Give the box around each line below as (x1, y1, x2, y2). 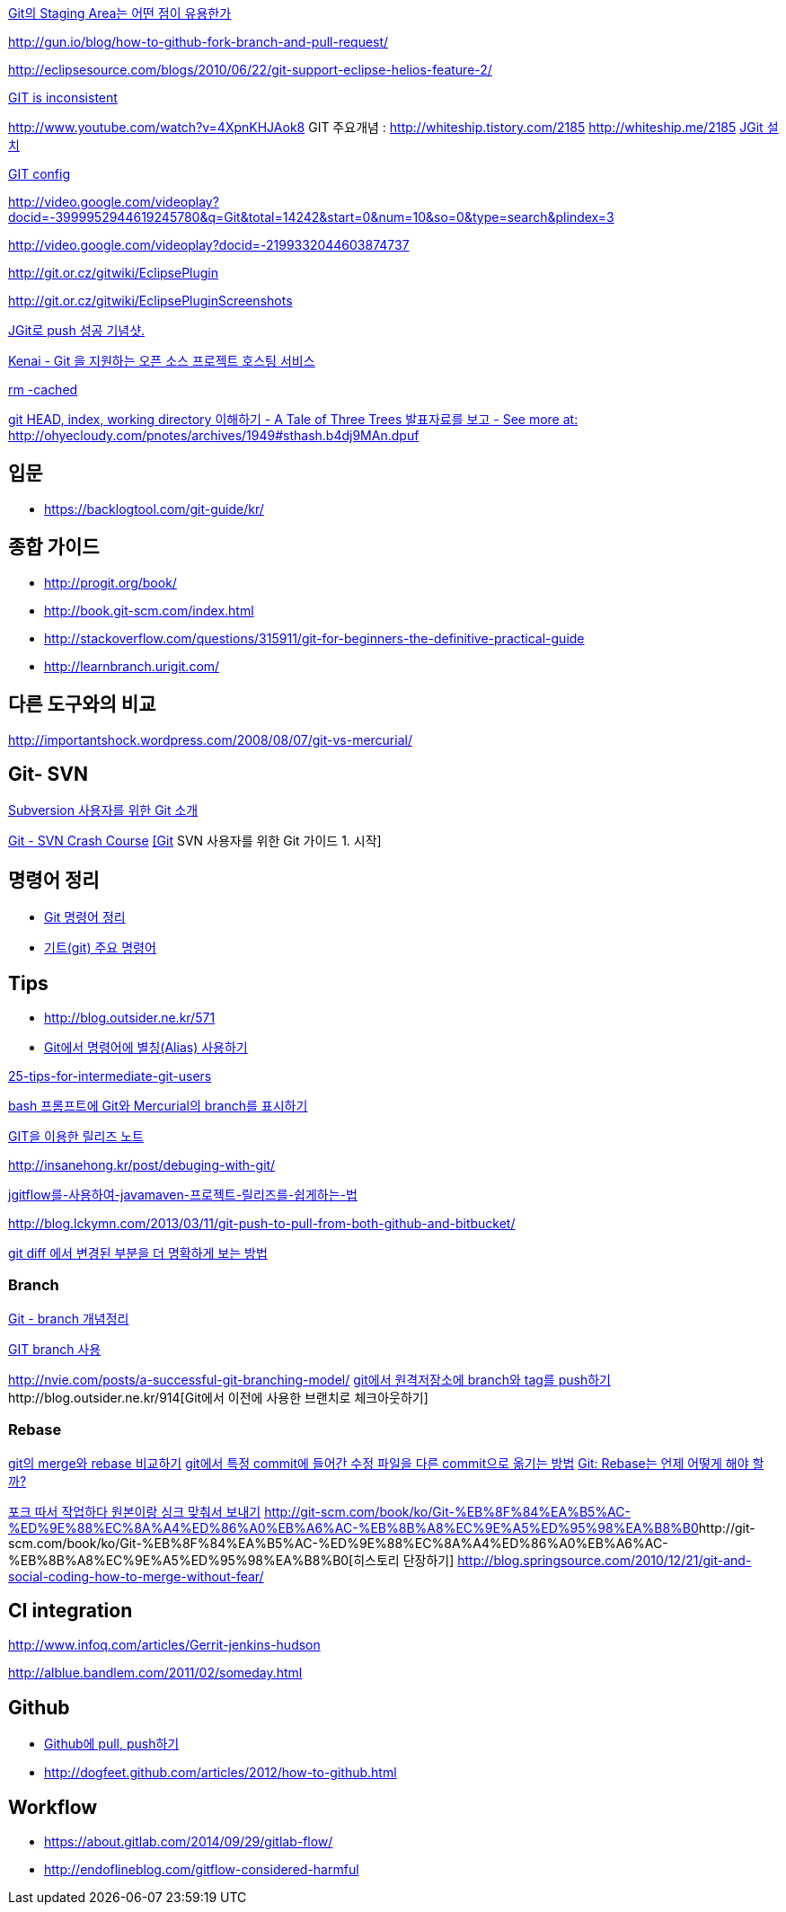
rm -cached (8, 382, 78, 397)
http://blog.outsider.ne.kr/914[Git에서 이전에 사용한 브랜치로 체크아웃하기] (8, 1389, 428, 1405)
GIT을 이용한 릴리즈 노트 (8, 1129, 144, 1145)
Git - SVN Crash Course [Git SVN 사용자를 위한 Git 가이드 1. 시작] (8, 833, 382, 849)
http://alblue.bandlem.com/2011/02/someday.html (8, 1665, 303, 1681)
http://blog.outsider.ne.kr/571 (44, 1010, 216, 1026)
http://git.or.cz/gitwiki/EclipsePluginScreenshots (8, 293, 293, 308)
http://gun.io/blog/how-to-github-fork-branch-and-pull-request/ (8, 34, 389, 49)
